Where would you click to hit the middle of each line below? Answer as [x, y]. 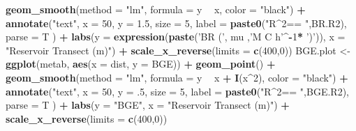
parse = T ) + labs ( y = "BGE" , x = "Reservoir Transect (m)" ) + [148, 105]
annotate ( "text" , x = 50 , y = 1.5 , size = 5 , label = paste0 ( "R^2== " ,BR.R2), [176, 23]
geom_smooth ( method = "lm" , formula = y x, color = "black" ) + [156, 9]
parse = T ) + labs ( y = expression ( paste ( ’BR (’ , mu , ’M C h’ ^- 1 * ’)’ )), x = [176, 37]
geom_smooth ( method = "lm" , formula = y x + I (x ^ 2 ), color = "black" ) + [177, 77]
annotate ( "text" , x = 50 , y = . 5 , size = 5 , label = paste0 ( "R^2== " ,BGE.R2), [177, 91]
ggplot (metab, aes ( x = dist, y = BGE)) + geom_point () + [141, 64]
